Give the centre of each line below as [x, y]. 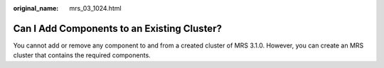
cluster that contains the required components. [82, 55]
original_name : [36, 8]
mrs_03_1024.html [95, 8]
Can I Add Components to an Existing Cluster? [117, 28]
